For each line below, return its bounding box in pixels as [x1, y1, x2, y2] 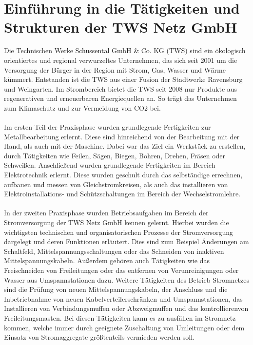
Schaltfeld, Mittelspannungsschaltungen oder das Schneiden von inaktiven [4, 246, 224, 256]
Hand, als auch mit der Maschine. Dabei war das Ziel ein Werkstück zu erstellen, [4, 141, 246, 151]
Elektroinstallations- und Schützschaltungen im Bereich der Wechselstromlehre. [4, 189, 241, 199]
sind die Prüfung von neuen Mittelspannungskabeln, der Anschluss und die [4, 284, 228, 294]
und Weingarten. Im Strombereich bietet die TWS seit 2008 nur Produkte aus [4, 83, 237, 94]
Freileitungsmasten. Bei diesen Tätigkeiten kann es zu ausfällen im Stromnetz [4, 312, 236, 323]
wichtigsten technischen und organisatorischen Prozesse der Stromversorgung [4, 227, 233, 237]
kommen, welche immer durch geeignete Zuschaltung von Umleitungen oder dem [4, 322, 245, 332]
